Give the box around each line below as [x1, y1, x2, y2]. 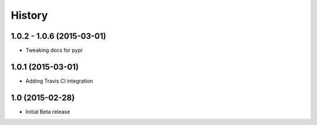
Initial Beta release [25, 108, 70, 115]
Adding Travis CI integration [25, 77, 93, 85]
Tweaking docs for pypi [25, 47, 83, 54]
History [11, 9, 48, 22]
